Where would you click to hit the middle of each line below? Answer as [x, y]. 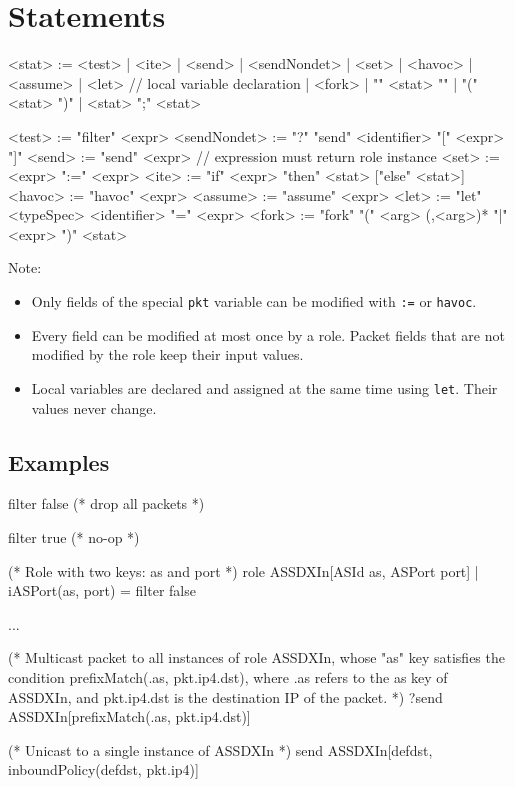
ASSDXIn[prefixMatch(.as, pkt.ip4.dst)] [129, 716]
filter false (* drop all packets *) [106, 503]
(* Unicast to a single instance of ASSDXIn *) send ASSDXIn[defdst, [220, 749]
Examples [59, 461]
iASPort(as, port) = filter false [102, 590]
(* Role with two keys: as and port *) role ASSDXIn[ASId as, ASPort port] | [243, 570]
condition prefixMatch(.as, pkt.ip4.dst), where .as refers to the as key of [228, 676]
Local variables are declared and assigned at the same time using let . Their [264, 387]
